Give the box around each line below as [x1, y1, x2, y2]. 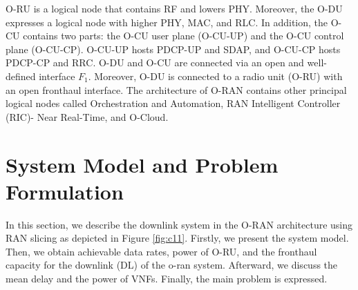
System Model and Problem [6, 150, 279, 178]
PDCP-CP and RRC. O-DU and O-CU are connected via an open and [6, 55, 304, 70]
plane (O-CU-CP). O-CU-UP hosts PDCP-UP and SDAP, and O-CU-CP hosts [6, 41, 341, 56]
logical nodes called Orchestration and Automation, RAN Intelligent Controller [6, 96, 341, 110]
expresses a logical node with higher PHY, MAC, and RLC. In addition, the [6, 14, 328, 29]
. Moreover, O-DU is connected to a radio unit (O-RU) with [88, 68, 343, 83]
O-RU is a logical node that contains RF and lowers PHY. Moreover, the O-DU [6, 1, 343, 15]
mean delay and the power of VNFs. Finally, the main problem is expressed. [6, 271, 328, 286]
